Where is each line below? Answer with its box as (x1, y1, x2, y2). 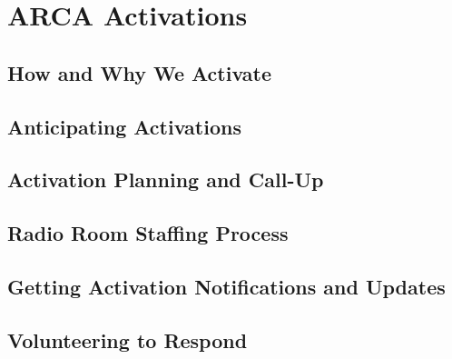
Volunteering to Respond (7, 325, 248, 354)
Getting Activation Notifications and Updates (7, 272, 446, 300)
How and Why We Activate (7, 58, 271, 86)
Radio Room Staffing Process (7, 219, 289, 247)
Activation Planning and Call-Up (7, 165, 324, 194)
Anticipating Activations (7, 112, 241, 140)
